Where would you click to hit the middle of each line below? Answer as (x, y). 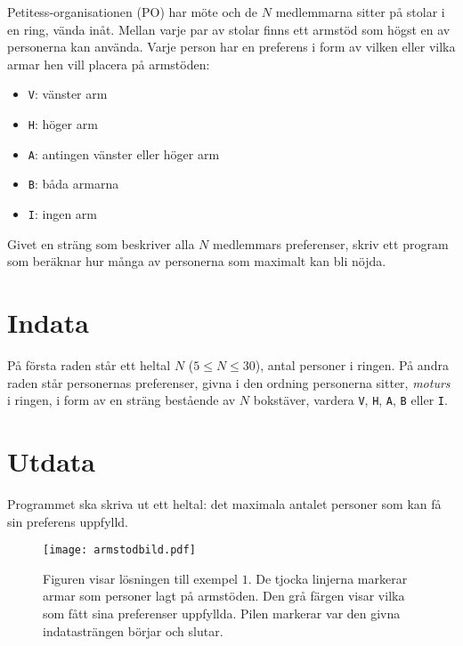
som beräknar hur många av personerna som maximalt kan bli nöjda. (197, 261)
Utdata (52, 461)
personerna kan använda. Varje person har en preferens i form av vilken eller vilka (231, 47)
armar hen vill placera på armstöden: (109, 64)
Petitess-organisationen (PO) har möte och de (133, 12)
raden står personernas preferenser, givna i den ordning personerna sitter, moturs (229, 382)
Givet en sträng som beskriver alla (101, 243)
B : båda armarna (73, 184)
